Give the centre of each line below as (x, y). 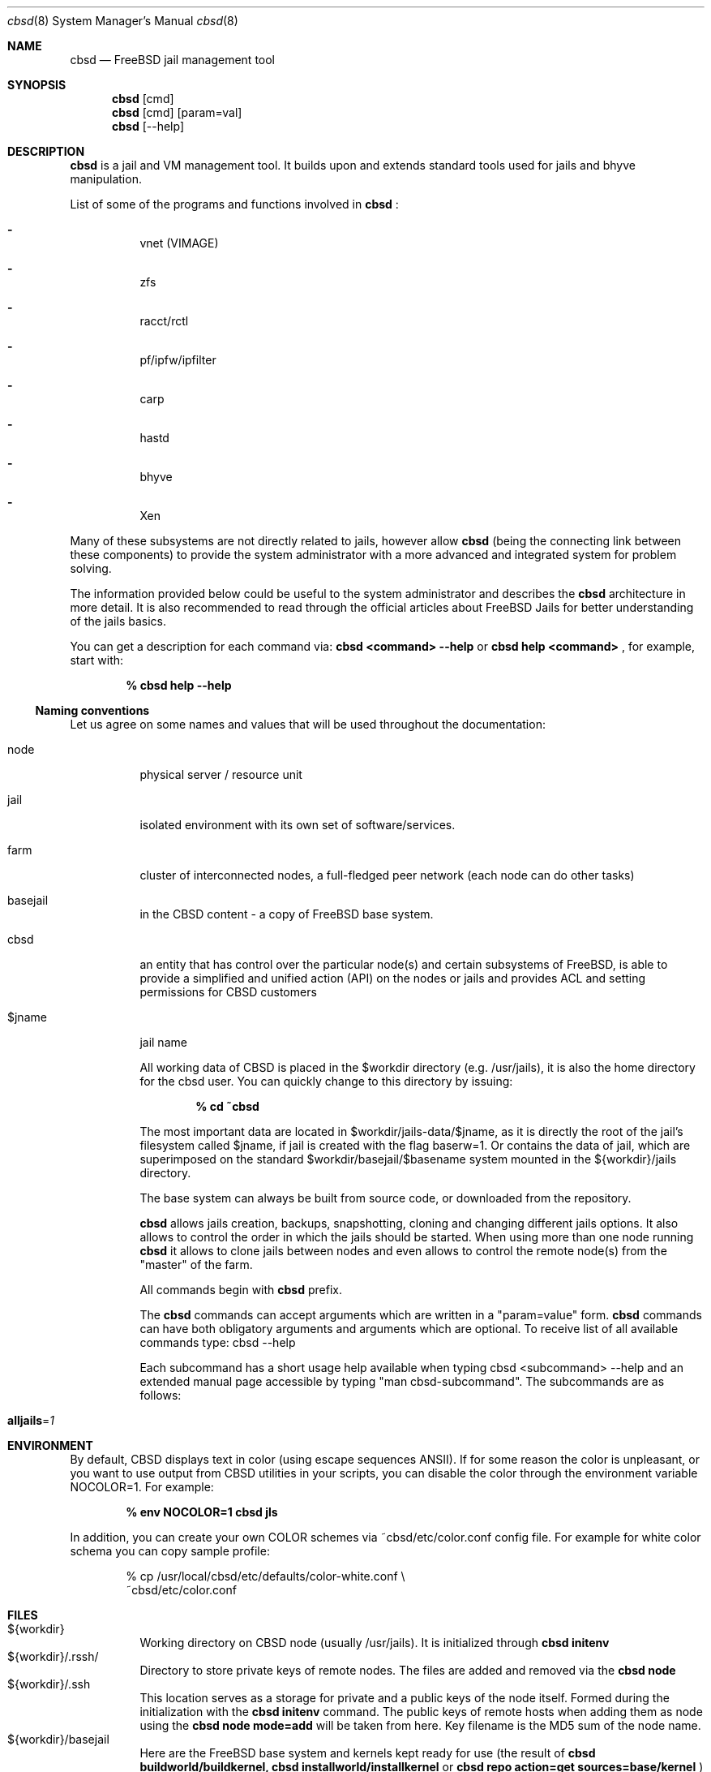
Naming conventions (92, 710)
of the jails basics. (118, 621)
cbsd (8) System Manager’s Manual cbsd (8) (123, 21)
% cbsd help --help (179, 685)
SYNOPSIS (37, 85)
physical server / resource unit (221, 774)
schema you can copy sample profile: (170, 1551)
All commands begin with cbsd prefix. (241, 1290)
